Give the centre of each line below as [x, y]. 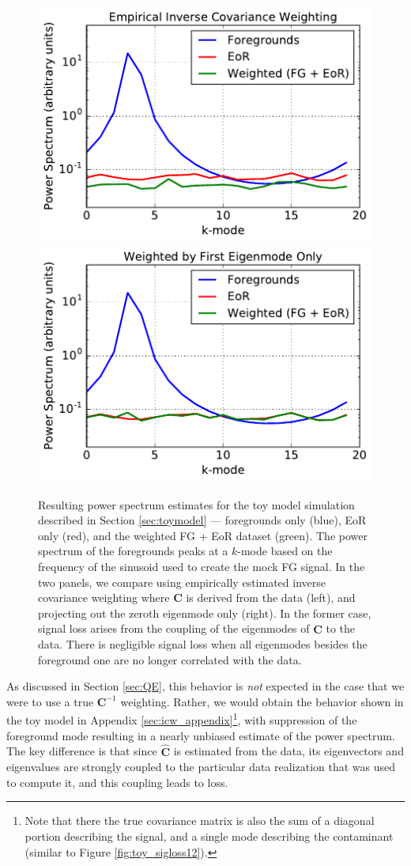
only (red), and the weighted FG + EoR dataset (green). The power [203, 535]
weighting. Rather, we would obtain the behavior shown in [262, 701]
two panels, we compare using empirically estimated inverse [182, 582]
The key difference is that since [82, 751]
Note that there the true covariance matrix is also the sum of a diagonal [200, 821]
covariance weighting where [104, 598]
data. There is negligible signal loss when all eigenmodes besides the [203, 644]
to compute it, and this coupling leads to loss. [117, 782]
